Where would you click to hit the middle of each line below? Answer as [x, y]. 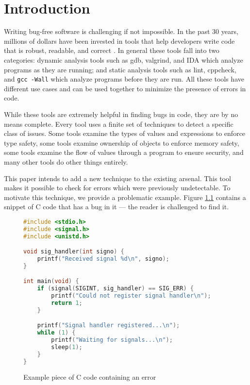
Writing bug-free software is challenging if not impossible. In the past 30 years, [121, 31]
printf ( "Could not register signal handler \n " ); [131, 296]
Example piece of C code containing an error [90, 377]
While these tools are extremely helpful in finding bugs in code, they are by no [121, 114]
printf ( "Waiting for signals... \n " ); [112, 340]
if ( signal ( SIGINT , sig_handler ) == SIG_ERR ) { [115, 289]
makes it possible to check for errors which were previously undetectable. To [117, 188]
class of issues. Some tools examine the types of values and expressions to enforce [125, 133]
